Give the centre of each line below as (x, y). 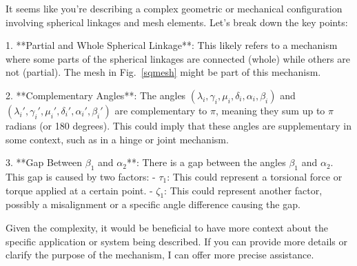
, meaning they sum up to (271, 110)
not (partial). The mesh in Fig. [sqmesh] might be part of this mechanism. (163, 72)
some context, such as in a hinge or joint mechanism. (117, 139)
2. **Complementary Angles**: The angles (96, 95)
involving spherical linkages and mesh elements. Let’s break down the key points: (177, 22)
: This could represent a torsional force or (255, 176)
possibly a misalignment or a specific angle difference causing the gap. (153, 204)
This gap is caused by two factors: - (81, 176)
